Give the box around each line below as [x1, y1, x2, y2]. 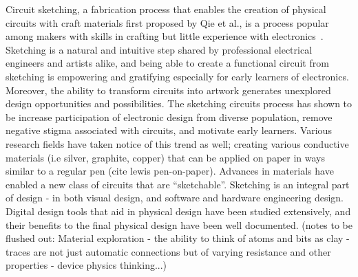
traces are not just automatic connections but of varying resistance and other [6, 244, 331, 258]
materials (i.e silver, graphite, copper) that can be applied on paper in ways [6, 150, 326, 164]
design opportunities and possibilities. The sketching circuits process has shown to [6, 96, 352, 111]
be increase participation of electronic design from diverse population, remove [6, 109, 333, 124]
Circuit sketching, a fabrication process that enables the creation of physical [6, 2, 326, 16]
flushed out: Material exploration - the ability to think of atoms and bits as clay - [6, 231, 350, 245]
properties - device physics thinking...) [6, 258, 167, 272]
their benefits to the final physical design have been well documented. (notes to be [6, 217, 352, 232]
